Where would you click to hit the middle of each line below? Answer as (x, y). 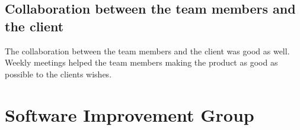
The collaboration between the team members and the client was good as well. (147, 51)
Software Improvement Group (130, 114)
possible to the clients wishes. (58, 74)
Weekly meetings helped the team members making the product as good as (141, 62)
